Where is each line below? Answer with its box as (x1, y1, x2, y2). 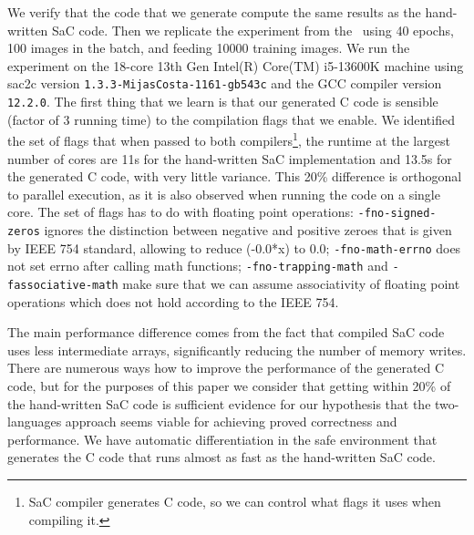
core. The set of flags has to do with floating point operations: (7, 202, 354, 221)
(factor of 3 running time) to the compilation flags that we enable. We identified (7, 109, 455, 129)
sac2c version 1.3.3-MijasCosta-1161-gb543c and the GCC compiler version (7, 74, 442, 93)
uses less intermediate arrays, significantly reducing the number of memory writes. (7, 340, 467, 359)
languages (7, 412, 62, 431)
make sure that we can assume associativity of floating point (122, 273, 460, 293)
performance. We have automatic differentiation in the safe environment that (7, 429, 438, 448)
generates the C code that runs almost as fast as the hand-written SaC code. (7, 448, 436, 467)
